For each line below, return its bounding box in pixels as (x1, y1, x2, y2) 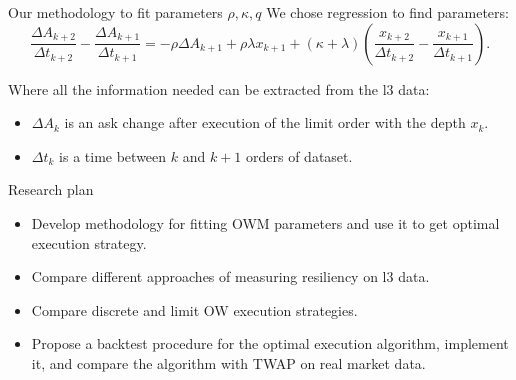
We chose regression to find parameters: (266, 2, 509, 22)
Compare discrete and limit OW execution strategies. (31, 299, 358, 320)
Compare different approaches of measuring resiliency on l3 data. (31, 266, 430, 287)
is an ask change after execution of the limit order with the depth (64, 112, 466, 133)
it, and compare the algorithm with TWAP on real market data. (31, 352, 426, 373)
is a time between (59, 145, 167, 166)
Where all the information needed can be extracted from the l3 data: (8, 78, 430, 99)
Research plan (8, 179, 94, 200)
